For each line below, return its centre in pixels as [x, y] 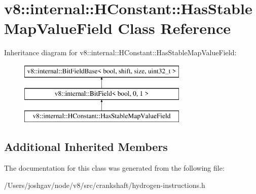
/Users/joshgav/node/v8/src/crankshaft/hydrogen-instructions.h [105, 185]
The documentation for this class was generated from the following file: [114, 168]
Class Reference [174, 28]
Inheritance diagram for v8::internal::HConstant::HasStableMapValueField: [120, 52]
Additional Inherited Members [86, 147]
